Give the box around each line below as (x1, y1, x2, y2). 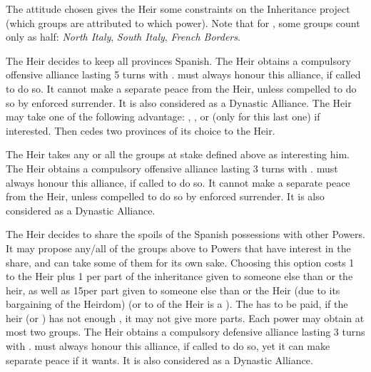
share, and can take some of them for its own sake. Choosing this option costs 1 (6, 254, 355, 269)
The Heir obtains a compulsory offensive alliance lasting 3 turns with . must (6, 160, 338, 175)
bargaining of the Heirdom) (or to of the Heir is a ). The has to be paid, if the (6, 296, 348, 311)
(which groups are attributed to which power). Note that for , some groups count (6, 15, 360, 30)
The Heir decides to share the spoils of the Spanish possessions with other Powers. (6, 227, 365, 242)
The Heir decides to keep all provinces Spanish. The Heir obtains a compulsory (6, 53, 351, 68)
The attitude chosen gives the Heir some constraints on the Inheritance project (6, 1, 350, 16)
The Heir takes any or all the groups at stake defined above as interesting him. (6, 147, 350, 162)
